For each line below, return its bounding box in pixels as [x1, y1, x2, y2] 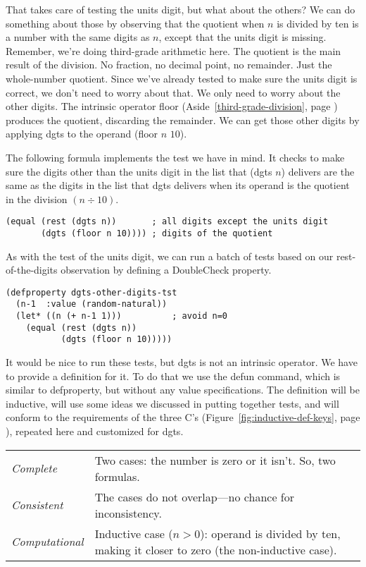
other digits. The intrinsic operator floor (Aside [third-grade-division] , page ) [6, 99, 338, 114]
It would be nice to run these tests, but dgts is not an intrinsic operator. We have [6, 355, 358, 370]
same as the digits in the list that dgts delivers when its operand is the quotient [6, 178, 350, 193]
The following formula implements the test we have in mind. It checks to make [6, 150, 345, 164]
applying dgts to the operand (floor [6, 126, 158, 141]
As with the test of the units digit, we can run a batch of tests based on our [6, 248, 334, 263]
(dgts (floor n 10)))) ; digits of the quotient [41, 228, 273, 238]
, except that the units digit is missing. [158, 30, 327, 44]
